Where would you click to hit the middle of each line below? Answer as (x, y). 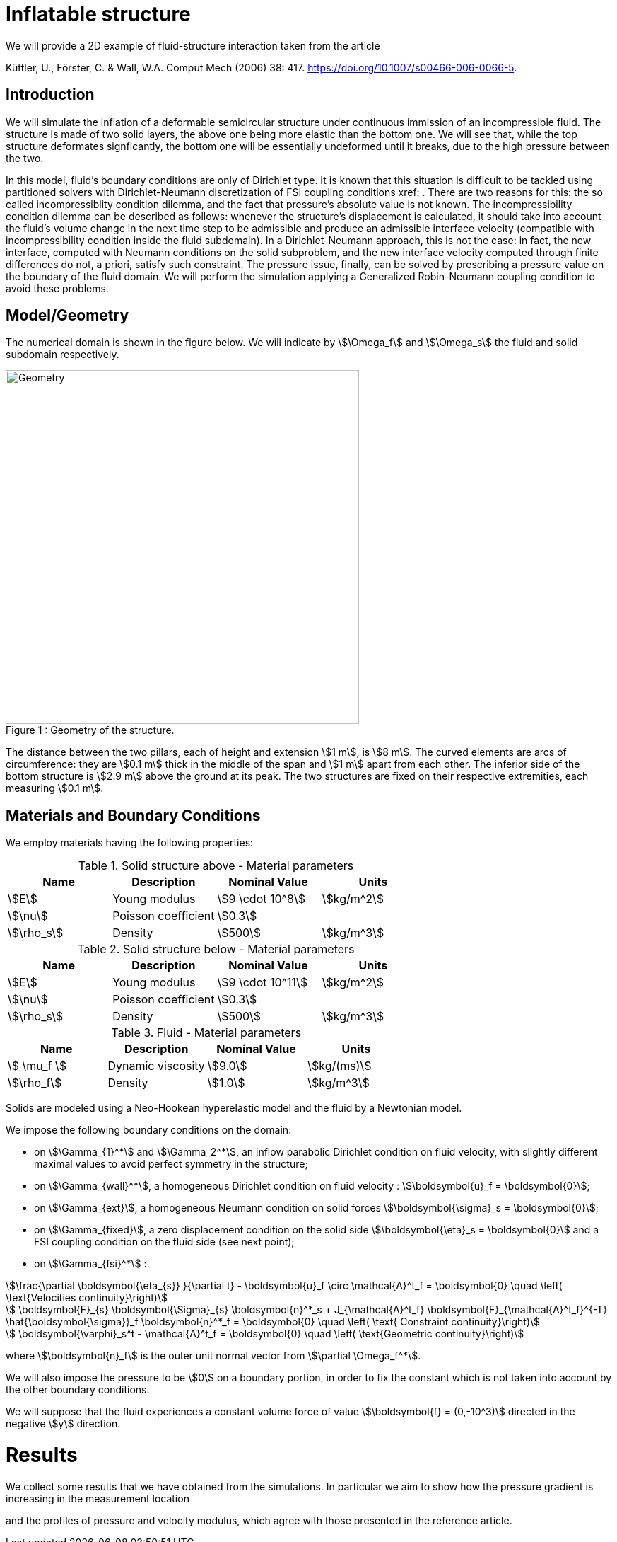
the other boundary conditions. (78, 1390)
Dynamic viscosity (156, 1066)
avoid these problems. (57, 288)
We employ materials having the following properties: (130, 843)
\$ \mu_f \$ (37, 1066)
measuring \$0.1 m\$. (55, 788)
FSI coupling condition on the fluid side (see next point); (164, 1242)
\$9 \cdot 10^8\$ (262, 899)
